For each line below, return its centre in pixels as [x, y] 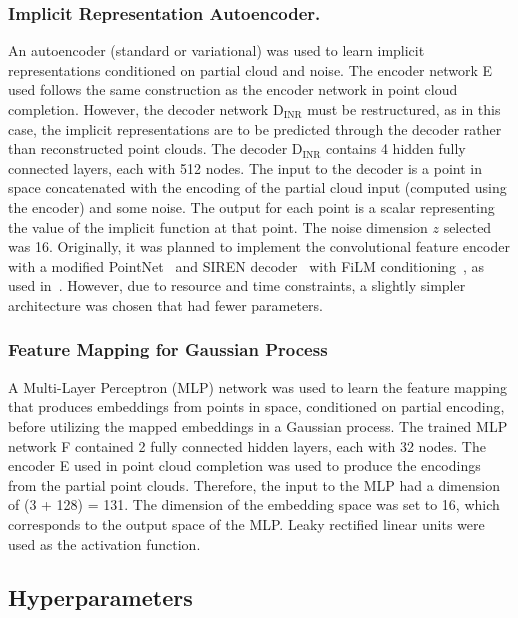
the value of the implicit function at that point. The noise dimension [218, 226]
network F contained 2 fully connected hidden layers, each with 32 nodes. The [247, 445]
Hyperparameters [100, 597]
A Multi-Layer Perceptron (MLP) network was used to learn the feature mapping [257, 386]
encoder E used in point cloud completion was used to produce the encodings [244, 465]
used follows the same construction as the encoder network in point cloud [233, 89]
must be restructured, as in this [404, 109]
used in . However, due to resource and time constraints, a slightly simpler [237, 285]
